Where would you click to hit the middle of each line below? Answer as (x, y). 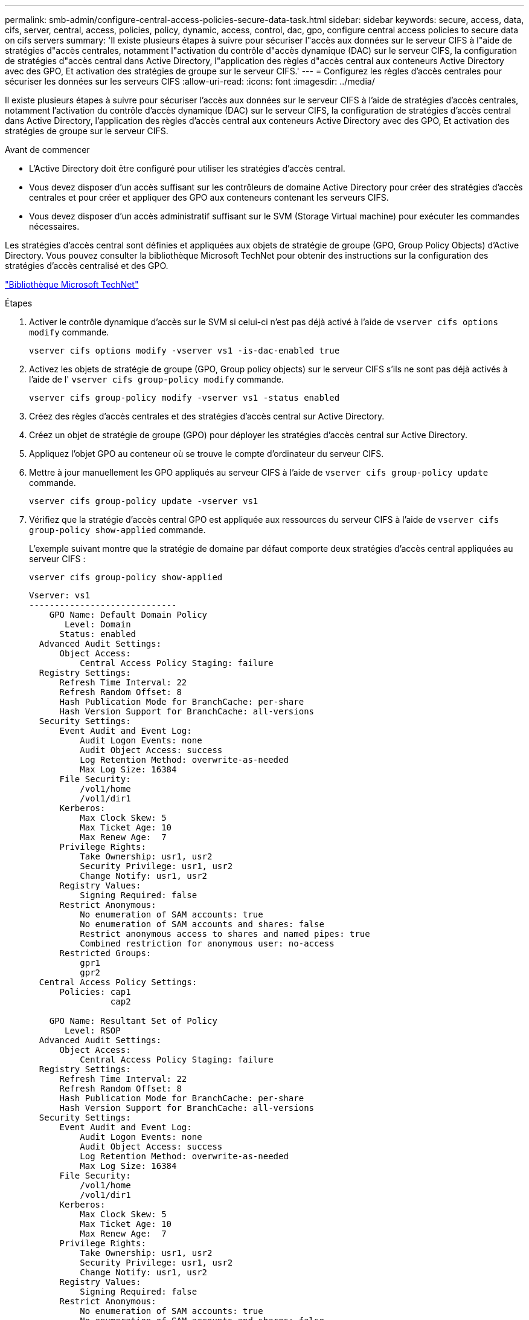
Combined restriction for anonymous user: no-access (207, 943)
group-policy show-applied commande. (117, 530)
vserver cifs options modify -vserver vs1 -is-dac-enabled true (184, 351)
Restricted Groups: (105, 953)
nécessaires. (54, 226)
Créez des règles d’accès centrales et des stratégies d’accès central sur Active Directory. (207, 416)
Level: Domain (98, 624)
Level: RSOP (93, 1030)
